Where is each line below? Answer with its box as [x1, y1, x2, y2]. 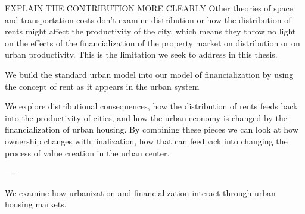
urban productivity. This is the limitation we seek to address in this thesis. [5, 48, 278, 61]
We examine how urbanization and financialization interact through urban [5, 186, 276, 199]
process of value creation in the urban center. [5, 146, 170, 159]
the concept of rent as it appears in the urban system [5, 80, 200, 92]
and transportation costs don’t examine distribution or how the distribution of [5, 13, 291, 26]
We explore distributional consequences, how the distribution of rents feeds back [5, 100, 298, 112]
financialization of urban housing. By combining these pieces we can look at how [5, 123, 298, 136]
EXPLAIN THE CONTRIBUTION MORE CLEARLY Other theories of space [5, 2, 293, 14]
